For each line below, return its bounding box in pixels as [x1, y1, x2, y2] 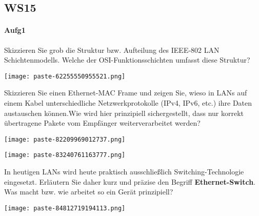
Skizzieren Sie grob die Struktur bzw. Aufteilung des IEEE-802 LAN [4, 44, 220, 55]
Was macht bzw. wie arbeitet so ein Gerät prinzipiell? [4, 186, 173, 197]
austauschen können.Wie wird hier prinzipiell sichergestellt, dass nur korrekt [4, 107, 244, 118]
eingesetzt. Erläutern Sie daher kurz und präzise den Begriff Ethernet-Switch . [4, 176, 255, 187]
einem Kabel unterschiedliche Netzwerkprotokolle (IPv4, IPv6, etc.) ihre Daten [4, 97, 252, 108]
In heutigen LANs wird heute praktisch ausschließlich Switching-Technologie [4, 166, 244, 177]
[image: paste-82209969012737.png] [4, 135, 126, 143]
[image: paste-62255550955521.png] [4, 72, 126, 80]
